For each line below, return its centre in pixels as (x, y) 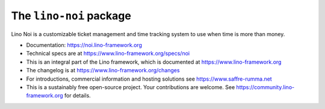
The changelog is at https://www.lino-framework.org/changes (103, 70)
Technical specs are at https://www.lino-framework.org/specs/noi (108, 54)
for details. (78, 96)
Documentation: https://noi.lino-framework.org (84, 45)
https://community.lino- (265, 87)
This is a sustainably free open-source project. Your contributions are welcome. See (131, 87)
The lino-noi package (71, 16)
